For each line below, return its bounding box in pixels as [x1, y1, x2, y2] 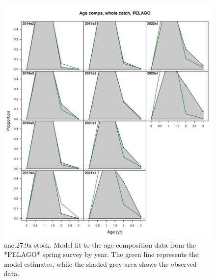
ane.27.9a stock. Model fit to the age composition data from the [4, 239, 196, 250]
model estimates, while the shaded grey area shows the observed [4, 258, 197, 269]
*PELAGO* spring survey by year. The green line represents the [4, 249, 199, 259]
